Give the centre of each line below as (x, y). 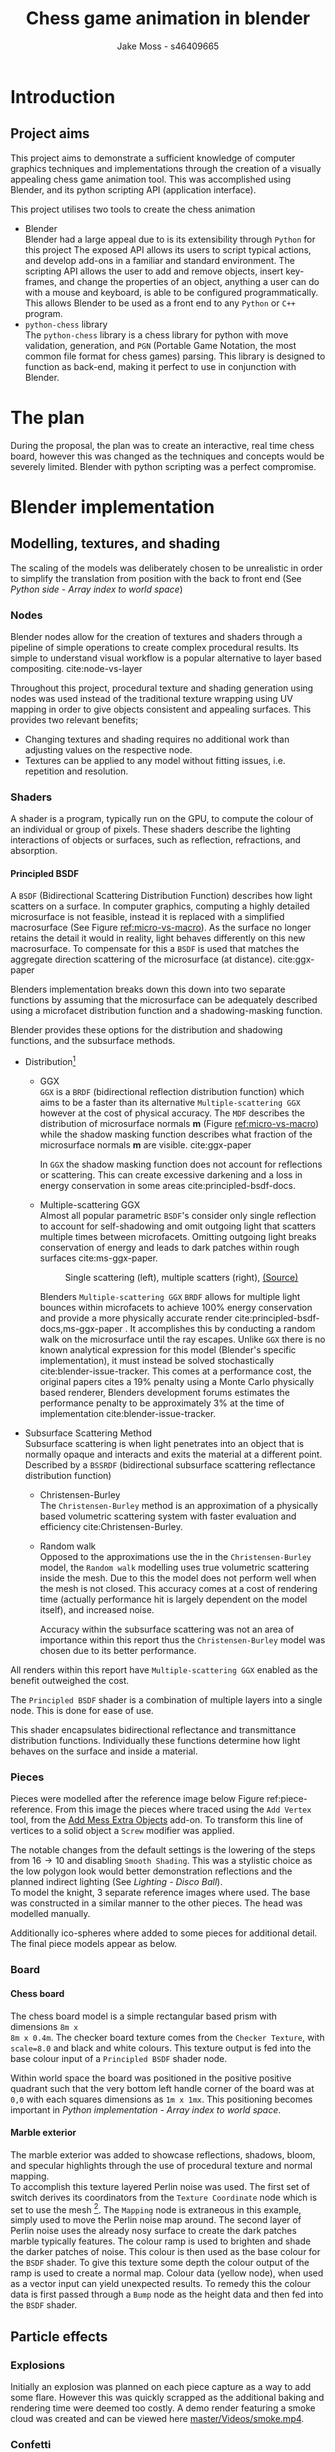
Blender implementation (112, 506)
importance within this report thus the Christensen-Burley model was (182, 1640)
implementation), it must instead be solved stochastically (157, 1361)
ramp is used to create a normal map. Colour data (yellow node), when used (167, 2273)
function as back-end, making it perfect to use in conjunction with (160, 366)
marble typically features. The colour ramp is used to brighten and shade (161, 2241)
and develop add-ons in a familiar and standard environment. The (159, 260)
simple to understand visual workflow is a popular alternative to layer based (166, 658)
